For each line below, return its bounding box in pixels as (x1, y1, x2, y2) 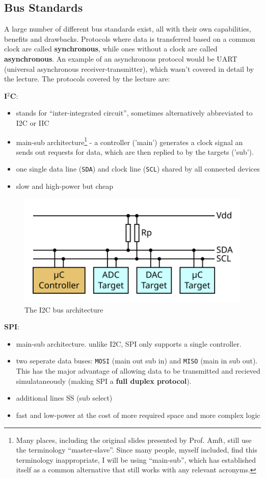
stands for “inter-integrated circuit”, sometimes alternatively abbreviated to (16, 107, 253, 118)
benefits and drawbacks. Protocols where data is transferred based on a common (4, 33, 255, 44)
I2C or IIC (16, 117, 49, 128)
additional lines (16, 392, 64, 403)
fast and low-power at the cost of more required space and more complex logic (16, 409, 260, 420)
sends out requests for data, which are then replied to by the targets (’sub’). (16, 146, 254, 157)
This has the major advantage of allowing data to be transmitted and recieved (16, 365, 260, 376)
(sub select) (76, 392, 113, 403)
